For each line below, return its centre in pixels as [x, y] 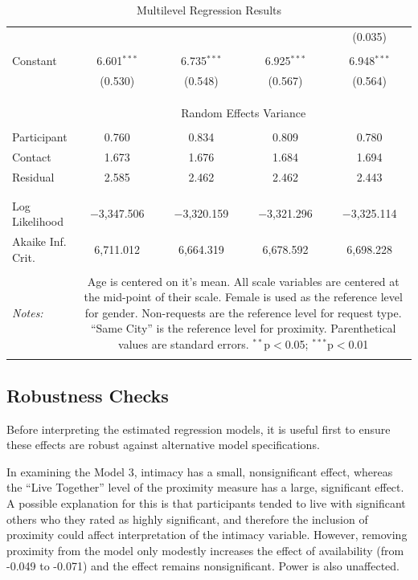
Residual [33, 177]
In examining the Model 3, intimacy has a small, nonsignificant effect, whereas [200, 471]
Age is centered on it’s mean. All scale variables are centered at [243, 281]
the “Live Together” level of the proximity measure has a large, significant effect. [205, 487]
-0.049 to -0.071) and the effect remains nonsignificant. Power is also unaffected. [203, 566]
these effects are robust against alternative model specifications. [163, 445]
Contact [32, 157]
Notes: [28, 312]
